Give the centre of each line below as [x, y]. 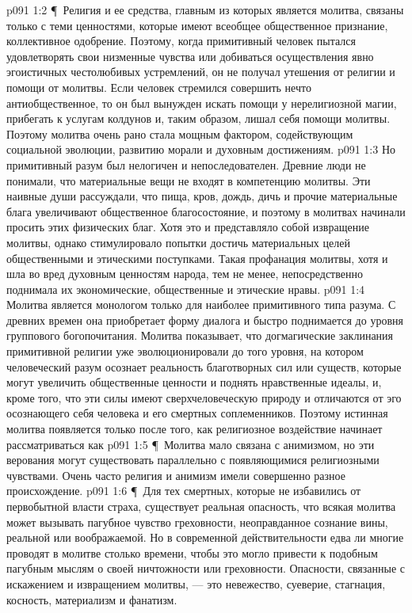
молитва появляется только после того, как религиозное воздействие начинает [195, 429]
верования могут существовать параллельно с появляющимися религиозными [193, 460]
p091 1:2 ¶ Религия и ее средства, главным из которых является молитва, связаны [205, 10]
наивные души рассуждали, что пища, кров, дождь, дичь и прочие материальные [202, 196]
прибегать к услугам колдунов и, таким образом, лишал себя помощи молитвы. [198, 118]
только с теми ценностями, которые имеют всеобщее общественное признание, [197, 25]
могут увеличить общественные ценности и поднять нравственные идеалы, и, [194, 382]
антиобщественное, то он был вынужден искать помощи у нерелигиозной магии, [202, 103]
